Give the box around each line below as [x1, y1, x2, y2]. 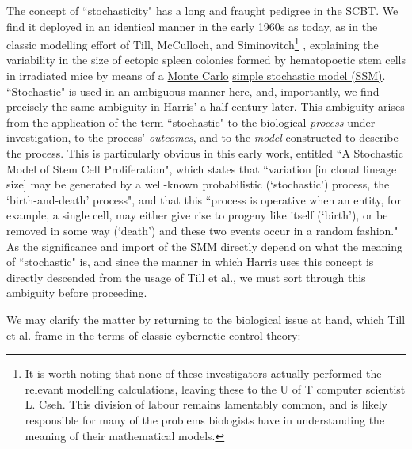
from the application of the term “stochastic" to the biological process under [6, 113, 376, 130]
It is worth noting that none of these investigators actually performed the [25, 365, 382, 382]
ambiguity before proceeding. [6, 284, 147, 301]
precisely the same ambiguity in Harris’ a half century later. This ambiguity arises [6, 98, 405, 115]
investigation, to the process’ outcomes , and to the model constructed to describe [6, 129, 399, 146]
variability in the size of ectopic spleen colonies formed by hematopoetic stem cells [6, 51, 406, 68]
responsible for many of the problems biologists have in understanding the [25, 411, 385, 428]
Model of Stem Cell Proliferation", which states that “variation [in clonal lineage [6, 160, 397, 177]
